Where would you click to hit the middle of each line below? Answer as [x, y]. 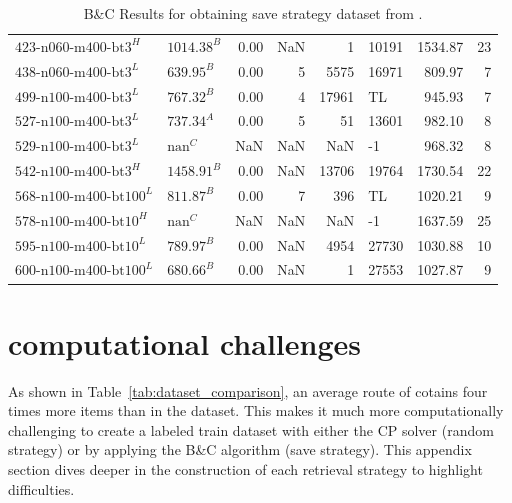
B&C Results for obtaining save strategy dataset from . [253, 13]
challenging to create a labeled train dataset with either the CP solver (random [251, 429]
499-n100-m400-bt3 [73, 97]
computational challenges [184, 342]
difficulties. [41, 488]
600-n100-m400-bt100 [80, 271]
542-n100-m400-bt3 [73, 172]
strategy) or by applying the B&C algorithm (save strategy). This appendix [240, 449]
